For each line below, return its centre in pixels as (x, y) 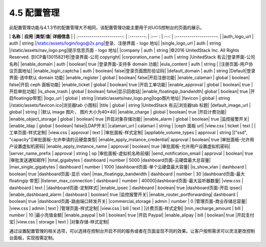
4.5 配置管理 (34, 13)
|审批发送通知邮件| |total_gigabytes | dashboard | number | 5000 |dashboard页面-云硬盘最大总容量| (110, 160)
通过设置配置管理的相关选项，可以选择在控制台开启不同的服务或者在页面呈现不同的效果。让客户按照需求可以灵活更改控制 (132, 231)
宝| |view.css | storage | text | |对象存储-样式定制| (59, 222)
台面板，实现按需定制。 (33, 238)
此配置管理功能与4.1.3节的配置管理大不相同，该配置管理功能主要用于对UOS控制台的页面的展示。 (107, 27)
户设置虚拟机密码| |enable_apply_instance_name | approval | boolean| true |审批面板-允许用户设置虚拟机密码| (120, 146)
